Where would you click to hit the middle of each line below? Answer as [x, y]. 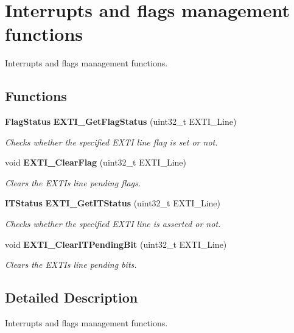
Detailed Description [72, 297]
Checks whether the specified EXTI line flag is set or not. [111, 142]
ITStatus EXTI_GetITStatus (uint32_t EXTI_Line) [113, 203]
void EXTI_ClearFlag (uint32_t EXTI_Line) [96, 162]
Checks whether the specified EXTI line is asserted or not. [113, 224]
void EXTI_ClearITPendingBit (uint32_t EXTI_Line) [116, 244]
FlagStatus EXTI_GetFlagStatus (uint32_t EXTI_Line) [121, 121]
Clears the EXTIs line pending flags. [73, 182]
